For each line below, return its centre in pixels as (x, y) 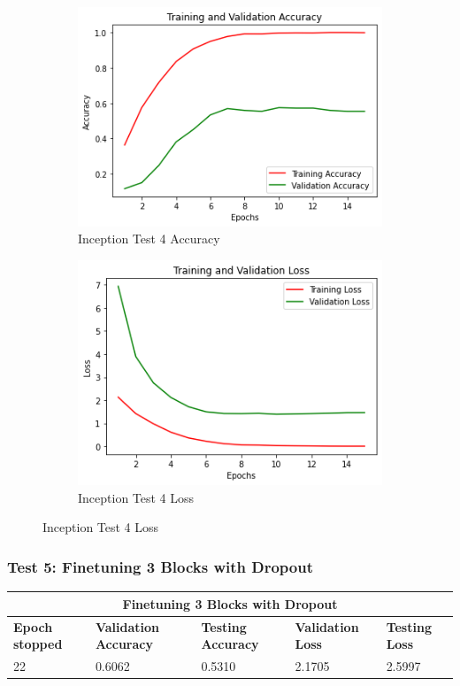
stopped (38, 644)
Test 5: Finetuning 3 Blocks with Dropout (160, 566)
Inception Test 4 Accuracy (149, 239)
